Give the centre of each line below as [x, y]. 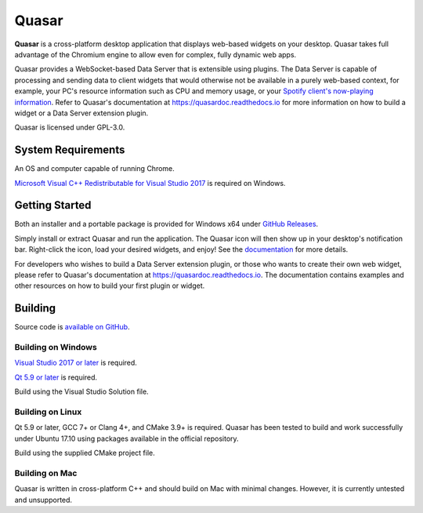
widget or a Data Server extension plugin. [81, 113]
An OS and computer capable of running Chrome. [95, 169]
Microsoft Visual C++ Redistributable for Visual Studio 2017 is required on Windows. [150, 183]
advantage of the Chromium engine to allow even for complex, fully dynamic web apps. [155, 54]
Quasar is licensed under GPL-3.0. [70, 127]
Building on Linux [48, 412]
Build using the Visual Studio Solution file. [81, 391]
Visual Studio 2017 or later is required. [76, 363]
